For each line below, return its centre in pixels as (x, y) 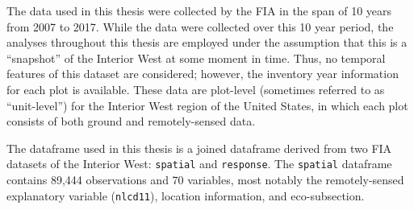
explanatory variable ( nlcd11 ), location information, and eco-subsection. (186, 195)
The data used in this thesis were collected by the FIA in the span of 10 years (199, 10)
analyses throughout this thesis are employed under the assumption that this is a (207, 42)
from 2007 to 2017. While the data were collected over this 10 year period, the (200, 26)
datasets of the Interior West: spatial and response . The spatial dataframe (199, 164)
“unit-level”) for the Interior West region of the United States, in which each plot (207, 105)
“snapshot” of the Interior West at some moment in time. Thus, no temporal (196, 58)
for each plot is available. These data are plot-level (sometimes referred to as (196, 89)
